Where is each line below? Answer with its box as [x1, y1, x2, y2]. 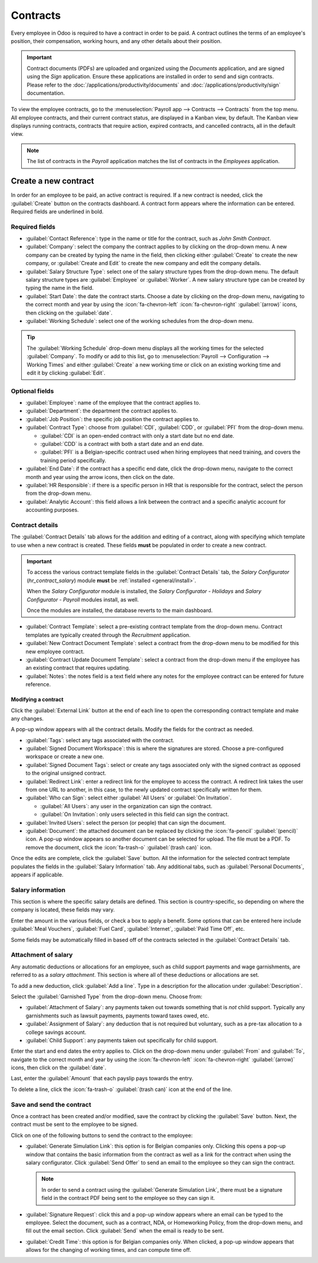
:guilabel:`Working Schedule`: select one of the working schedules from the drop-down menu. [25, 317, 254, 324]
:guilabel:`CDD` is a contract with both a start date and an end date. [40, 441, 204, 448]
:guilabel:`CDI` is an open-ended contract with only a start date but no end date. [40, 432, 235, 439]
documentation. [26, 89, 65, 97]
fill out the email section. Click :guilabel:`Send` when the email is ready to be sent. [25, 1227, 224, 1234]
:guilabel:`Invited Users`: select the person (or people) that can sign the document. [25, 819, 226, 826]
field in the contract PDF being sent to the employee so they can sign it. [41, 1195, 215, 1202]
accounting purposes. [25, 507, 79, 514]
